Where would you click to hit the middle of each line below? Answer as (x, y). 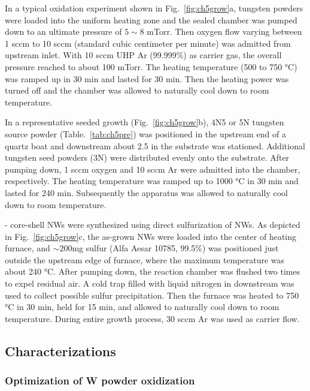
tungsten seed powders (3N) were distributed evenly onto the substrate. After (147, 157)
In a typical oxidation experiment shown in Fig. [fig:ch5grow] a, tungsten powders (154, 8)
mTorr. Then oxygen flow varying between (224, 31)
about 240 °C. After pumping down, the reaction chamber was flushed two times (153, 271)
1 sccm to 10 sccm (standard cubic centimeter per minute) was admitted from (148, 43)
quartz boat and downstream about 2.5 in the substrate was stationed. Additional (155, 145)
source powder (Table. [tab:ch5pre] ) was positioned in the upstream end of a (145, 133)
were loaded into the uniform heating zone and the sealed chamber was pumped (151, 19)
